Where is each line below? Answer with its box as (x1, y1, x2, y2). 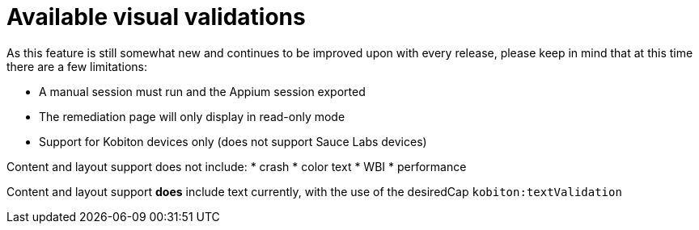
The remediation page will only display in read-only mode (39, 109, 345, 123)
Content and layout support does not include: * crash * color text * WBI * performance (6, 159, 467, 174)
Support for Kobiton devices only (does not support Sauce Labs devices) (39, 134, 427, 148)
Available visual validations (6, 3, 306, 31)
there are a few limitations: (6, 59, 148, 73)
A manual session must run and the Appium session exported (39, 84, 366, 98)
